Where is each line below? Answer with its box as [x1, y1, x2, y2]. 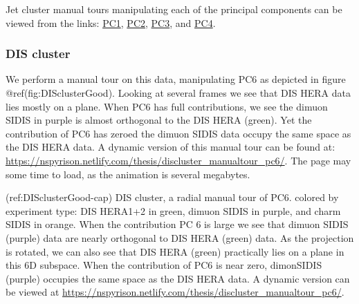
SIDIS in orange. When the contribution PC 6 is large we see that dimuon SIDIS [6, 217, 349, 231]
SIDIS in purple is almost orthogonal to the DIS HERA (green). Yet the [6, 113, 312, 127]
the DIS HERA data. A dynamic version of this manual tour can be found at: [6, 140, 335, 154]
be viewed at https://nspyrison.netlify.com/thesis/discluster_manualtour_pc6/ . [6, 285, 344, 299]
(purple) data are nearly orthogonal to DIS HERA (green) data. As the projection [6, 230, 354, 245]
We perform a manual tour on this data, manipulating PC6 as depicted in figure [6, 72, 346, 86]
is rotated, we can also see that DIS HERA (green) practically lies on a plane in [6, 244, 344, 258]
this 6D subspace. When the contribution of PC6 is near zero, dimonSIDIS [6, 258, 322, 272]
